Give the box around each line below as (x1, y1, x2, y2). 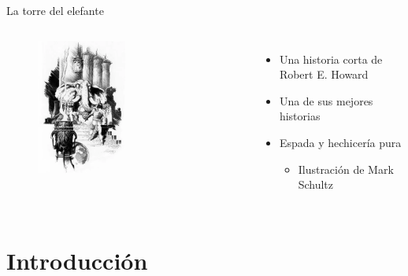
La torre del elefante (6, 2, 104, 18)
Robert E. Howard (279, 66, 369, 83)
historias (279, 108, 321, 124)
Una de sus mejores (279, 92, 373, 109)
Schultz (298, 176, 334, 193)
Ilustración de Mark (298, 160, 394, 177)
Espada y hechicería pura (279, 134, 402, 150)
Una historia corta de (279, 50, 383, 67)
